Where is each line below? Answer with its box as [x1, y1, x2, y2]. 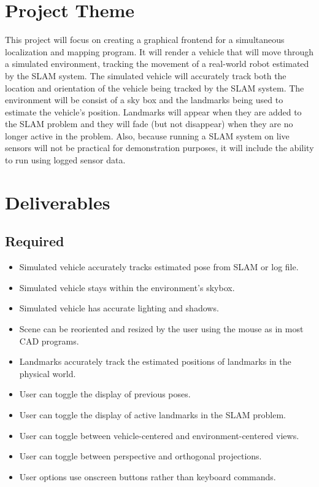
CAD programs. [19, 334, 79, 347]
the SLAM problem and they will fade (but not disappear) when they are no [5, 117, 293, 130]
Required [5, 232, 64, 251]
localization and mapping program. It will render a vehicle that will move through [5, 45, 314, 58]
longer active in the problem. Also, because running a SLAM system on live [5, 129, 290, 142]
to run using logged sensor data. [5, 154, 126, 166]
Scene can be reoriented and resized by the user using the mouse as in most [19, 322, 304, 335]
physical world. [19, 367, 76, 380]
